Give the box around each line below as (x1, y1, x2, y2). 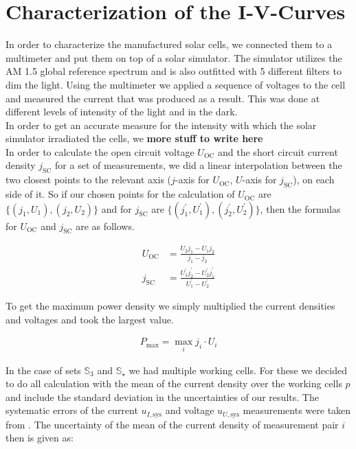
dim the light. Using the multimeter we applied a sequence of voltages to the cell (5, 77, 346, 91)
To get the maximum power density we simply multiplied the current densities (5, 299, 335, 313)
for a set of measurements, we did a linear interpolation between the (55, 158, 342, 172)
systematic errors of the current (5, 403, 138, 417)
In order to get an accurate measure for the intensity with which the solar (5, 117, 317, 132)
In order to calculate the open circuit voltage (5, 144, 194, 159)
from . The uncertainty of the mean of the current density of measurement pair (5, 417, 339, 431)
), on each (293, 172, 335, 187)
